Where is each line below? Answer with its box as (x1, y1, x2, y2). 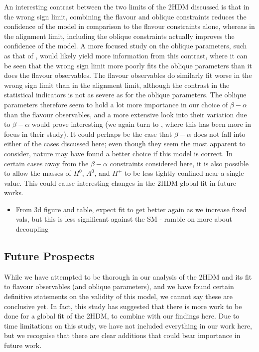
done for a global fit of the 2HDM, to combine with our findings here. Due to (4, 311, 240, 321)
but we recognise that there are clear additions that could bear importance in (4, 330, 241, 341)
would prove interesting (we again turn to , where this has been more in (31, 119, 252, 129)
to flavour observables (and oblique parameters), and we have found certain (4, 281, 234, 292)
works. (4, 187, 24, 198)
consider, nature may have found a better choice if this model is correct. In (4, 148, 233, 158)
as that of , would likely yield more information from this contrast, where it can (4, 50, 248, 60)
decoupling (15, 224, 49, 234)
